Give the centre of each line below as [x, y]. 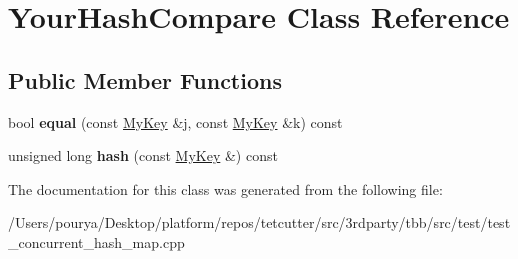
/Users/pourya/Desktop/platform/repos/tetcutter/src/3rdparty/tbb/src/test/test [259, 222]
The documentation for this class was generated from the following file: [225, 188]
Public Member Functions [145, 79]
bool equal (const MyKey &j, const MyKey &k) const [175, 121]
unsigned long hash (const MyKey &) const [143, 155]
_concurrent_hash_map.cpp [96, 241]
